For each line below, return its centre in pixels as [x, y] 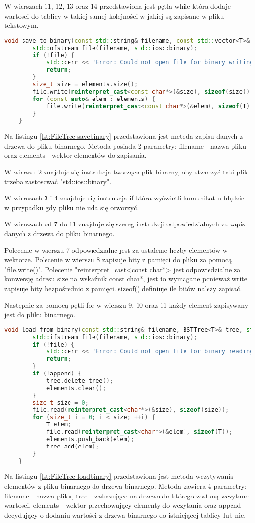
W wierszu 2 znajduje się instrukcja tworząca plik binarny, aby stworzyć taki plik [126, 172]
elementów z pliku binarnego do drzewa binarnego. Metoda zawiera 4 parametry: [126, 486]
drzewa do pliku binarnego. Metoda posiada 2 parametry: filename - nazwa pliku [126, 145]
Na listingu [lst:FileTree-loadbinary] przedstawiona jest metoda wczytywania [119, 476]
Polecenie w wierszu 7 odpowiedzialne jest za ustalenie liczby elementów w [116, 250]
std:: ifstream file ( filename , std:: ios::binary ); [115, 337]
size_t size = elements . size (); [85, 85]
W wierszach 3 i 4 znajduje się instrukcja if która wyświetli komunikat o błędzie [125, 198]
